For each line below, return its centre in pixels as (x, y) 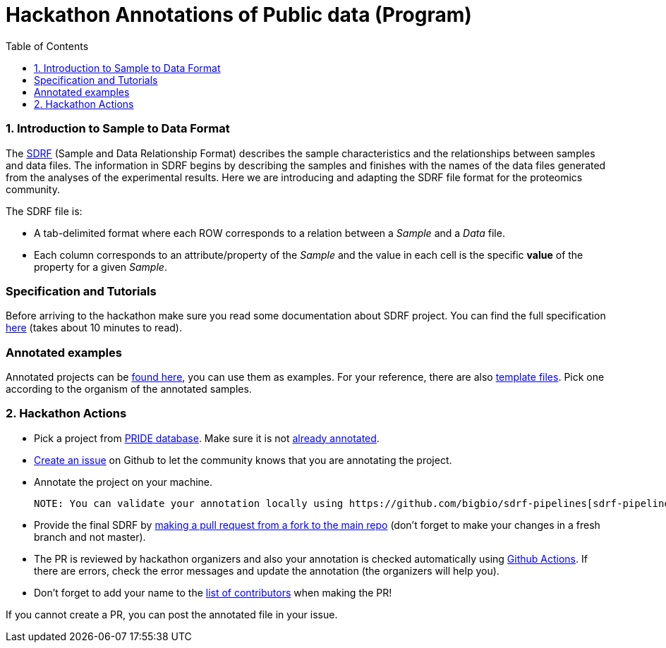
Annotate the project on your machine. (123, 482)
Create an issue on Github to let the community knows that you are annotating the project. (243, 460)
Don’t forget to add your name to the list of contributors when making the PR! (213, 592)
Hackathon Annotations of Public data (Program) (239, 15)
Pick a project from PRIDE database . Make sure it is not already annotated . (207, 438)
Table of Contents (47, 46)
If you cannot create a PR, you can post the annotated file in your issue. (172, 614)
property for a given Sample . (101, 267)
